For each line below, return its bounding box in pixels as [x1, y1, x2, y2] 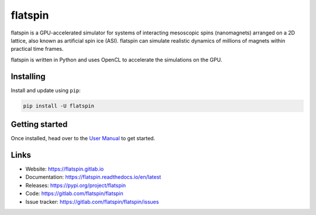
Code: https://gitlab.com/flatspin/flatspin [25, 190, 124, 197]
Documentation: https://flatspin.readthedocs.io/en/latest [25, 174, 162, 181]
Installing [11, 71, 46, 81]
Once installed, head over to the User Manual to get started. [11, 135, 155, 142]
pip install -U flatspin [23, 102, 95, 109]
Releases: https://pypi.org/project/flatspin [25, 182, 126, 189]
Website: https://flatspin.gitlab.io [25, 165, 104, 172]
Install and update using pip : [11, 86, 81, 93]
